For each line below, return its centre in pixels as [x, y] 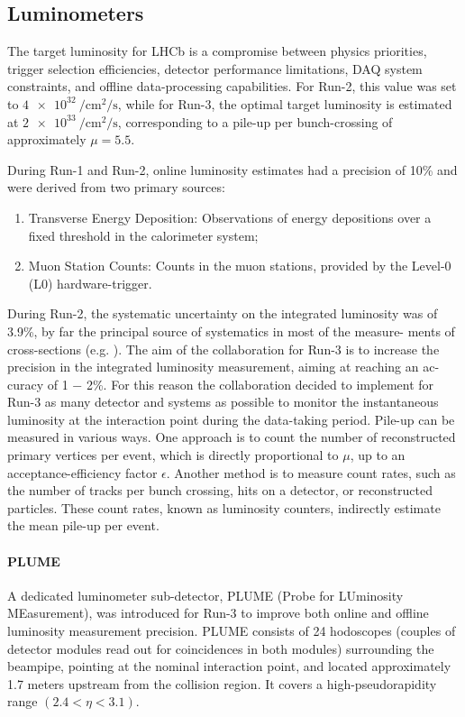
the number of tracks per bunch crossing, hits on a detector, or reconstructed [220, 490]
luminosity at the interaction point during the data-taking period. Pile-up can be [231, 419]
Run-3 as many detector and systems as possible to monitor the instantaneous [223, 402]
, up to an [378, 455]
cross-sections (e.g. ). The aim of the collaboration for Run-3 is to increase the [223, 349]
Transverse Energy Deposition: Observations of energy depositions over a [230, 217]
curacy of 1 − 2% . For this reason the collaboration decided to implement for [221, 384]
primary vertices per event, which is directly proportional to [173, 455]
